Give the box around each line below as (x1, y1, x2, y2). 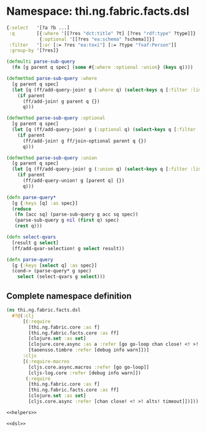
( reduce (12, 206, 32, 212)
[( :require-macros (22, 358, 70, 364)
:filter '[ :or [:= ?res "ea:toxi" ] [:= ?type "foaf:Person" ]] (9, 42, 177, 48)
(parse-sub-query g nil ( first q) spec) (14, 217, 120, 224)
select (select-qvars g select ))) (17, 273, 105, 280)
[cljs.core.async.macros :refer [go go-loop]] (28, 364, 150, 370)
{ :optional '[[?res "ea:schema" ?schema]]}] (39, 36, 155, 42)
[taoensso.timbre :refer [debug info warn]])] (28, 347, 150, 353)
